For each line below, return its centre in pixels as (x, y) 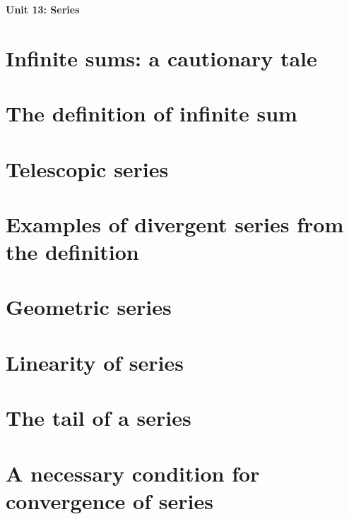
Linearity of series (95, 362)
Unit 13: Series (43, 9)
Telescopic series (87, 168)
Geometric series (89, 307)
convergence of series (110, 500)
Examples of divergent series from (175, 223)
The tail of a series (99, 418)
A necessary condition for (133, 473)
